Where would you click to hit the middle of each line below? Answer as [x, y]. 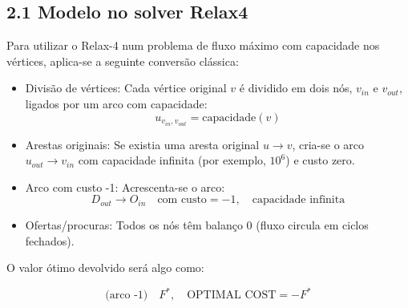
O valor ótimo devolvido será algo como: [105, 267]
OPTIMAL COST [232, 296]
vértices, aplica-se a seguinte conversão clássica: [123, 61]
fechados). [50, 240]
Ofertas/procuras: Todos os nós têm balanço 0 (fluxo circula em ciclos [197, 224]
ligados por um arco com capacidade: [116, 103]
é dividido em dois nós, [296, 88]
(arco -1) [127, 296]
